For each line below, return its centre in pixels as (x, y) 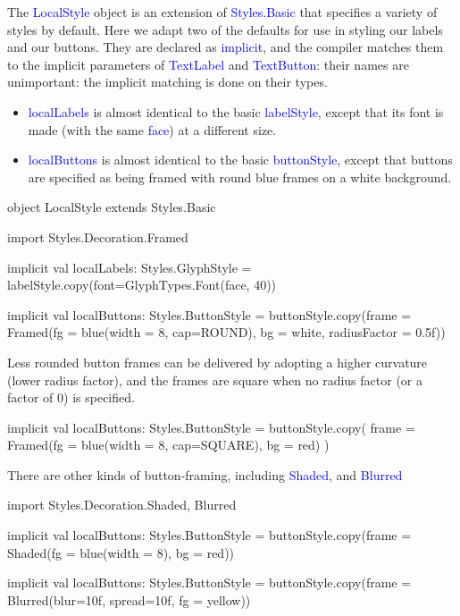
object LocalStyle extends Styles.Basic (112, 207)
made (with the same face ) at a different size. (152, 129)
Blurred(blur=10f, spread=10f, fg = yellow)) (129, 599)
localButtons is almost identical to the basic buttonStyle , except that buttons (240, 160)
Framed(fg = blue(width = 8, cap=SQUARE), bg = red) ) (168, 445)
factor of (30, 397)
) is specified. (99, 397)
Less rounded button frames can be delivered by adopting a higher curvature (217, 362)
